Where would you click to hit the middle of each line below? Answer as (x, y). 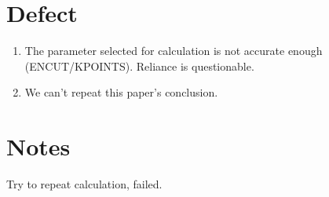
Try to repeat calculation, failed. (84, 184)
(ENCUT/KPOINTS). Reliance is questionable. (139, 66)
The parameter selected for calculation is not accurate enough (174, 51)
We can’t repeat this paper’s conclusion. (121, 92)
